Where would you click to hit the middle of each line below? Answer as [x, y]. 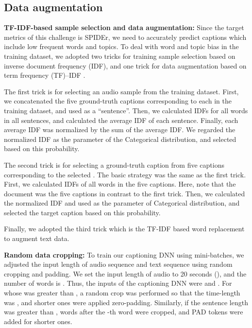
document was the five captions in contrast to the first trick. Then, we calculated [125, 193]
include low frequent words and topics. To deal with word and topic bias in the [121, 46]
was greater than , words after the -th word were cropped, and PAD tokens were [124, 312]
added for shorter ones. [38, 321]
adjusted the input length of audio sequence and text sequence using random [118, 264]
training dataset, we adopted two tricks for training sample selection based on [120, 56]
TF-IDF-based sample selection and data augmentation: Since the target [124, 27]
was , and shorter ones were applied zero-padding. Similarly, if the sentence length [126, 302]
